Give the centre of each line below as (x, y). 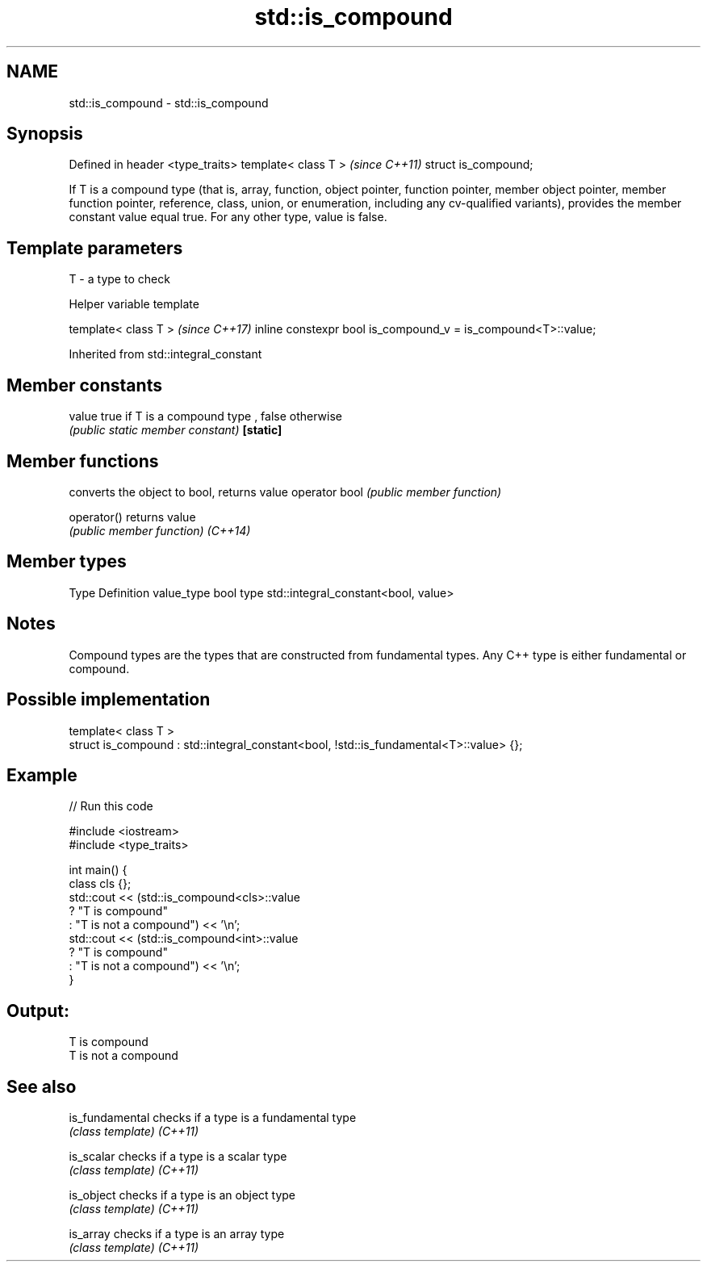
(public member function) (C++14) (160, 530)
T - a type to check (119, 279)
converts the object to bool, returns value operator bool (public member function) (285, 492)
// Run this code (111, 806)
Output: (38, 1011)
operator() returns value (132, 517)
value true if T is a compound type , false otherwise (206, 416)
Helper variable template (134, 304)
